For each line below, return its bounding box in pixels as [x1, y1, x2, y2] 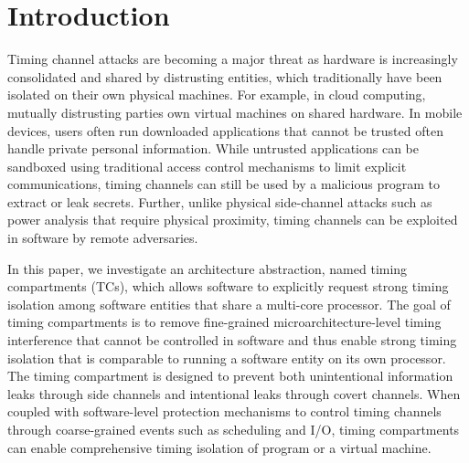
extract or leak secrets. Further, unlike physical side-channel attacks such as [7, 192, 432, 211]
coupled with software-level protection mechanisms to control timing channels [7, 402, 442, 421]
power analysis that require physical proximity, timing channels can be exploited [7, 210, 458, 229]
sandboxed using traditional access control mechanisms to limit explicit [7, 156, 407, 175]
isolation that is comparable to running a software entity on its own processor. [7, 348, 446, 367]
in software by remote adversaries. [7, 228, 198, 247]
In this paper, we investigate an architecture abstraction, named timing [7, 258, 408, 278]
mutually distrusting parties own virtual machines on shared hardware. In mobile [7, 102, 463, 121]
